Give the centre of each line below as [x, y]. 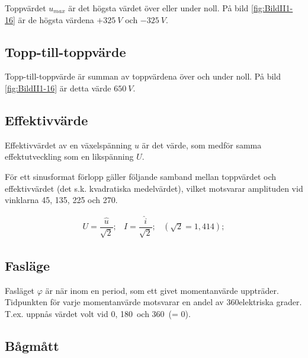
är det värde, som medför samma [202, 145]
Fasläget [20, 290]
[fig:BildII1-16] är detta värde [58, 88]
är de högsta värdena [56, 19]
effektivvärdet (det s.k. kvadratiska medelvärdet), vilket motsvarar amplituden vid [154, 188]
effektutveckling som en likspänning [69, 156]
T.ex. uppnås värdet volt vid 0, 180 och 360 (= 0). [98, 313]
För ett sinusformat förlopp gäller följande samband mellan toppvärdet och [141, 176]
